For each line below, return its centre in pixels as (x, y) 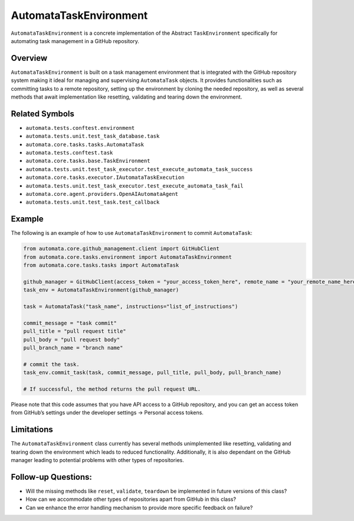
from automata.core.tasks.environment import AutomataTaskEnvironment (128, 257)
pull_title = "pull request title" (75, 331)
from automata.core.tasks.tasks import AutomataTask (101, 265)
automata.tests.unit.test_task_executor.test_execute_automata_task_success (139, 169)
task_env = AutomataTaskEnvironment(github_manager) (101, 290)
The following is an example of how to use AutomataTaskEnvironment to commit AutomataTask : (132, 233)
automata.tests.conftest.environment (80, 128)
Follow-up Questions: (52, 477)
